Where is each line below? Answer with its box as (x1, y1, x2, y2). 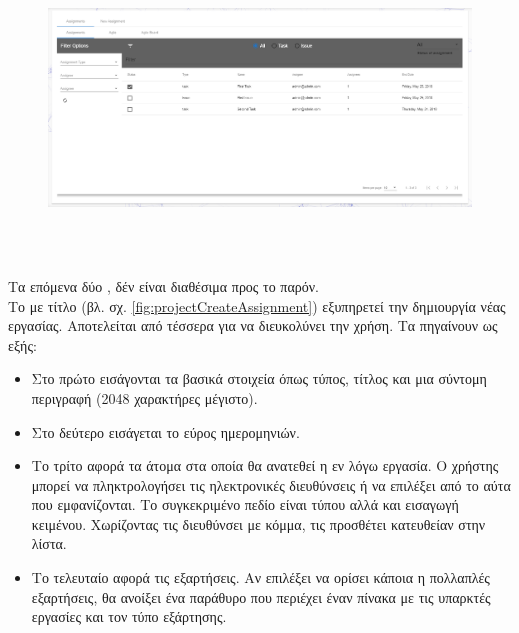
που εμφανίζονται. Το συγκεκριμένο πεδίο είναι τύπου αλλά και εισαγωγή (31, 494, 459, 515)
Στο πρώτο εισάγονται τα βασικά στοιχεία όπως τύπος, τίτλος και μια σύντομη (31, 368, 487, 389)
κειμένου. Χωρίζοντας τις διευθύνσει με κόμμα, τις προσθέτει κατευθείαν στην (31, 513, 486, 534)
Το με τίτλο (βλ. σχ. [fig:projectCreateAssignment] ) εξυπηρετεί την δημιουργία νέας (8, 295, 506, 316)
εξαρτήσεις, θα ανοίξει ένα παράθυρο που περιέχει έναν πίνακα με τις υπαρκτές (31, 586, 491, 607)
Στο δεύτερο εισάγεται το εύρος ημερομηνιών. (31, 421, 300, 442)
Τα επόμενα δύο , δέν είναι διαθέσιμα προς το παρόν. (8, 275, 319, 296)
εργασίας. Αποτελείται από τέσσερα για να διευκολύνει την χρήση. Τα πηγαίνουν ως (8, 315, 498, 336)
